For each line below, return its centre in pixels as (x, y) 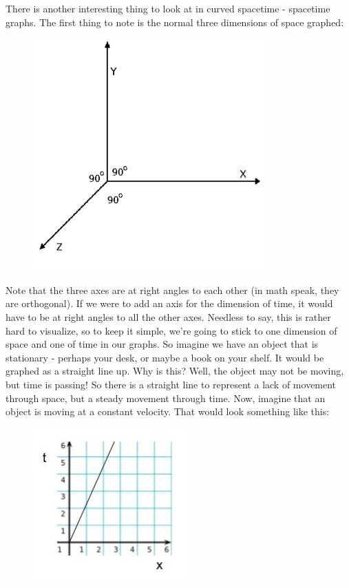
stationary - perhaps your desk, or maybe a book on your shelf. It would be (165, 357)
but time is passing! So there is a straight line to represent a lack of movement (171, 384)
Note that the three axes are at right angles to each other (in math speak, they (172, 290)
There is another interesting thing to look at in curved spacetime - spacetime (168, 8)
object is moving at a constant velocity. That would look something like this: (168, 411)
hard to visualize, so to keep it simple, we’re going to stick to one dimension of (171, 330)
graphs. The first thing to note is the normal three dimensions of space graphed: (175, 22)
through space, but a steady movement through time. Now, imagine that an (166, 398)
